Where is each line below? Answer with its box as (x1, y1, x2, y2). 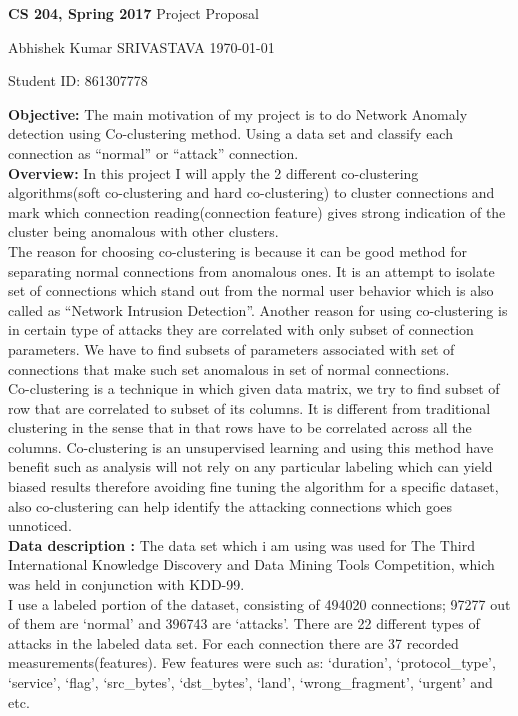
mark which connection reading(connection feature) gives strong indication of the (8, 201, 506, 222)
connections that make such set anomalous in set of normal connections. (8, 358, 450, 379)
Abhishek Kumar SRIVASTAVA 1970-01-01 (8, 36, 275, 57)
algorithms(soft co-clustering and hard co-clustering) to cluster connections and (8, 182, 495, 203)
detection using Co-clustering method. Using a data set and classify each (8, 123, 453, 144)
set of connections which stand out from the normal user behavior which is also (8, 280, 494, 301)
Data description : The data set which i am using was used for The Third (8, 534, 475, 555)
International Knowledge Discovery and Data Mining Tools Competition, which (8, 554, 495, 575)
